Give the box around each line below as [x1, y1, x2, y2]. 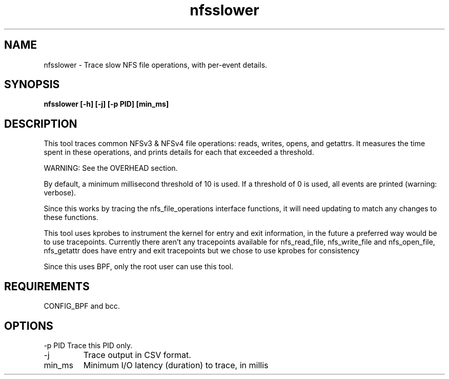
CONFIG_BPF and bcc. [44, 302, 120, 311]
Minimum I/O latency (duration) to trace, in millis [83, 360, 269, 370]
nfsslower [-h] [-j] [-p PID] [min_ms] [44, 99, 169, 109]
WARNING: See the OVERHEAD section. [44, 164, 178, 173]
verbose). [44, 188, 76, 197]
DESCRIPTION [4, 117, 77, 130]
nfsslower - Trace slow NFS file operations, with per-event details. [44, 60, 268, 69]
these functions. [44, 213, 98, 222]
